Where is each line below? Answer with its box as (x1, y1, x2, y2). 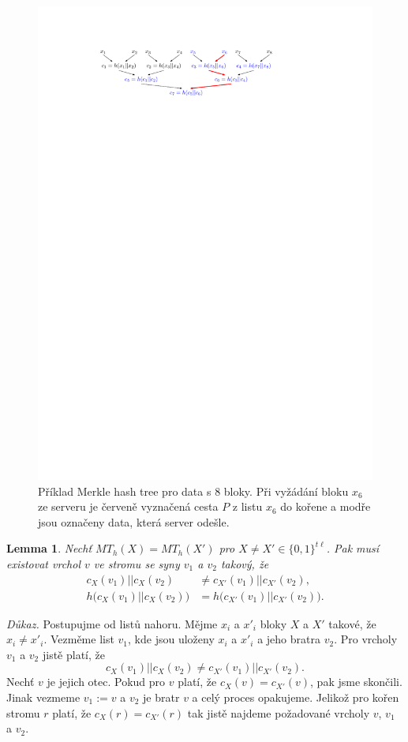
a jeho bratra (257, 631, 320, 647)
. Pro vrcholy (334, 631, 398, 647)
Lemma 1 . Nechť (6, 540, 92, 556)
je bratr (143, 688, 180, 705)
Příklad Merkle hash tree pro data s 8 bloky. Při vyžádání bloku (38, 482, 349, 499)
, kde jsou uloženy (128, 631, 215, 647)
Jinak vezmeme (6, 688, 80, 705)
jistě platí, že (42, 646, 105, 662)
